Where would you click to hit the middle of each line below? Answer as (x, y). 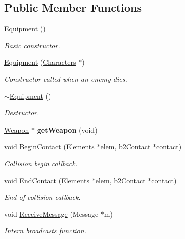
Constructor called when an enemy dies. (66, 79)
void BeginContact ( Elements (49, 146)
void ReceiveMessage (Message (51, 214)
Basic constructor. (32, 45)
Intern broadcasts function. (45, 231)
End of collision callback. (42, 197)
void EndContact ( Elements (47, 180)
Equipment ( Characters (40, 62)
